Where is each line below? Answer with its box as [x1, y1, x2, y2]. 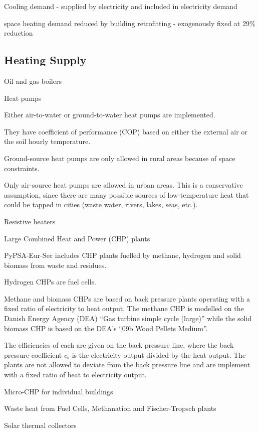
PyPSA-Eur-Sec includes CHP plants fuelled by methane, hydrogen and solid [4, 250, 241, 260]
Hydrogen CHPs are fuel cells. [4, 276, 96, 287]
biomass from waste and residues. [4, 259, 107, 270]
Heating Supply [4, 52, 87, 68]
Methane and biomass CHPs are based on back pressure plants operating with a [4, 293, 250, 304]
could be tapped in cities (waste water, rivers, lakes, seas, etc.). [4, 199, 198, 210]
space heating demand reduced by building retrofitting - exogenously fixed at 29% [4, 18, 255, 28]
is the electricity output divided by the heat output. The [72, 349, 246, 360]
